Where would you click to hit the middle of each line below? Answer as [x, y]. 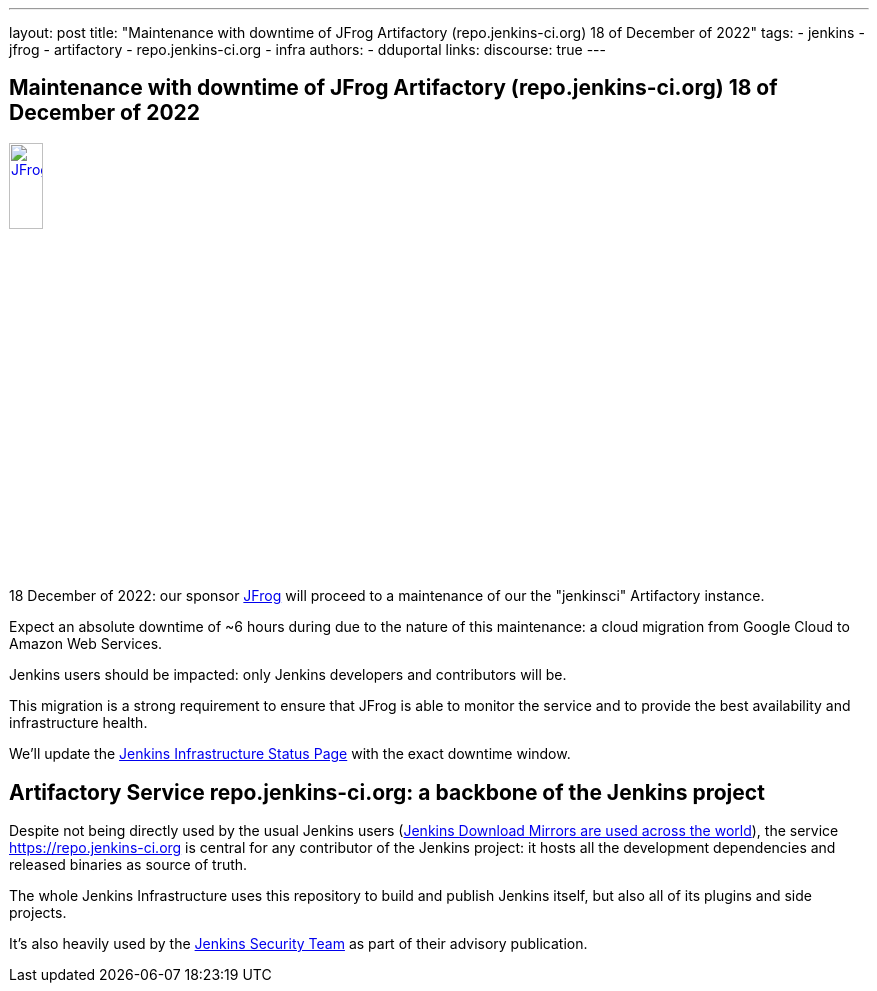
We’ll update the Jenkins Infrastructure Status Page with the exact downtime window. [290, 754]
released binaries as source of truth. [128, 865]
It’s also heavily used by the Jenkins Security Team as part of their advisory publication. [298, 944]
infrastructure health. [78, 723]
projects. [38, 913]
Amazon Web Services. [86, 644]
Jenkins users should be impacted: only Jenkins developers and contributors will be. [288, 675]
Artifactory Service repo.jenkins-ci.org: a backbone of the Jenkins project [387, 792]
